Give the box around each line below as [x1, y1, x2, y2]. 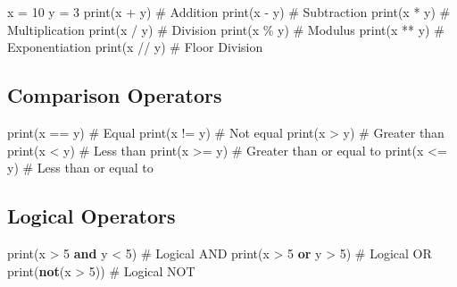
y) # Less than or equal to [7, 158, 154, 177]
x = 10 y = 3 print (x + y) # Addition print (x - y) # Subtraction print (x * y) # [7, 3, 451, 21]
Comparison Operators [7, 81, 222, 109]
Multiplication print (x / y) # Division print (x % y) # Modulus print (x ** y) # [7, 20, 445, 38]
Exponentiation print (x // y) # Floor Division [7, 38, 263, 56]
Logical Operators [7, 202, 176, 230]
